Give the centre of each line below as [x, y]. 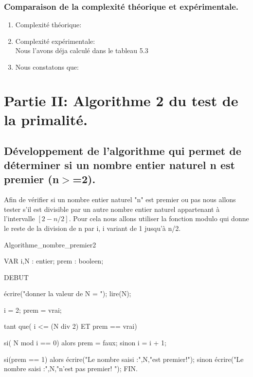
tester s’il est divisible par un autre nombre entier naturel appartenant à [112, 209]
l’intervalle [19, 218]
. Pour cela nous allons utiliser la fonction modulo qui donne [159, 218]
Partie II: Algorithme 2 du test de [121, 100]
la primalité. [46, 119]
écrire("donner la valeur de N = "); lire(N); [68, 293]
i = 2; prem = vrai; [33, 310]
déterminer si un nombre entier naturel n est [119, 164]
